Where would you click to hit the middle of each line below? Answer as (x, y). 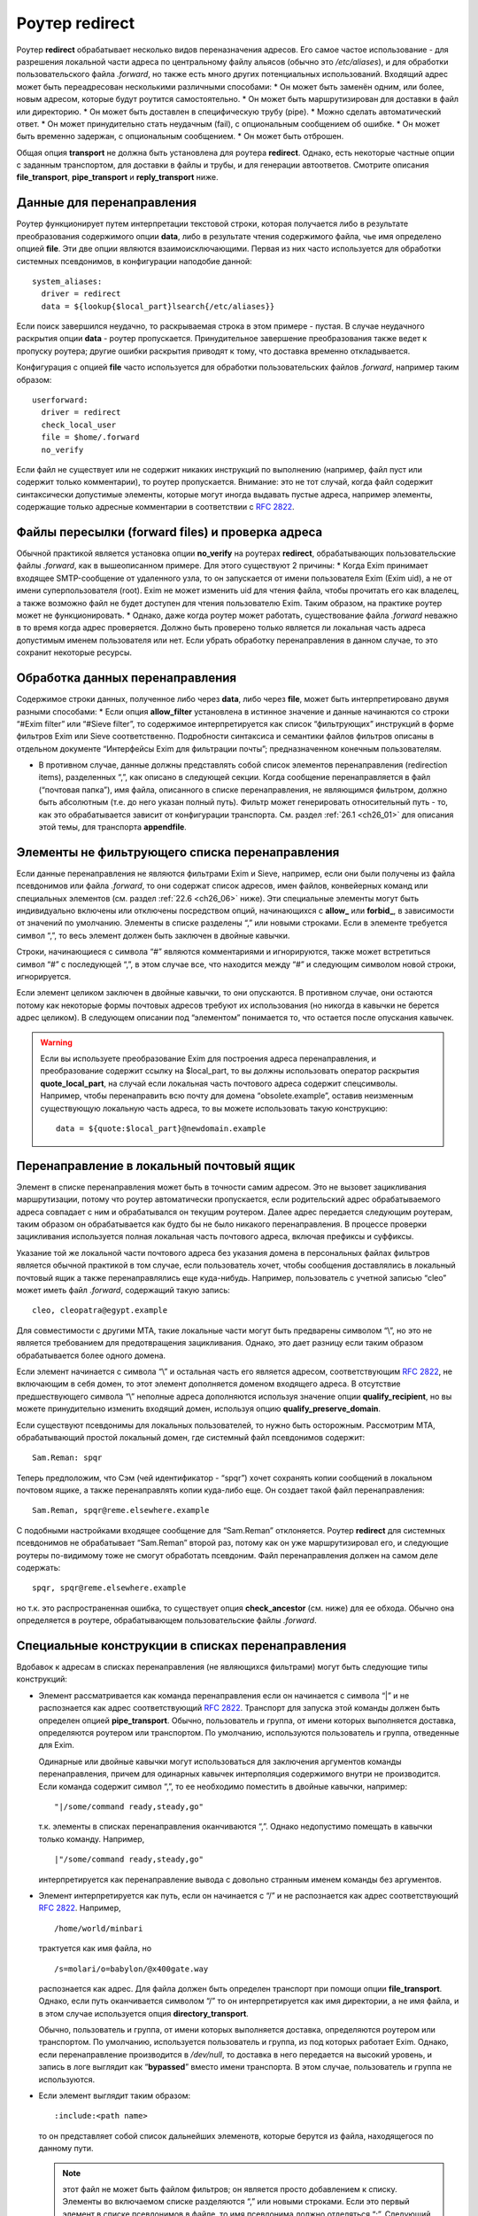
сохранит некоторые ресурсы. (74, 652)
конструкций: (42, 1679)
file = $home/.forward (90, 437)
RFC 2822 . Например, (80, 1908)
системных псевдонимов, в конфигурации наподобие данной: (134, 261)
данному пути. (66, 2149)
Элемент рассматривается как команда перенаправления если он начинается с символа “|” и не (224, 1695)
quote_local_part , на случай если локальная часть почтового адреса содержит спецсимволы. (219, 1083)
